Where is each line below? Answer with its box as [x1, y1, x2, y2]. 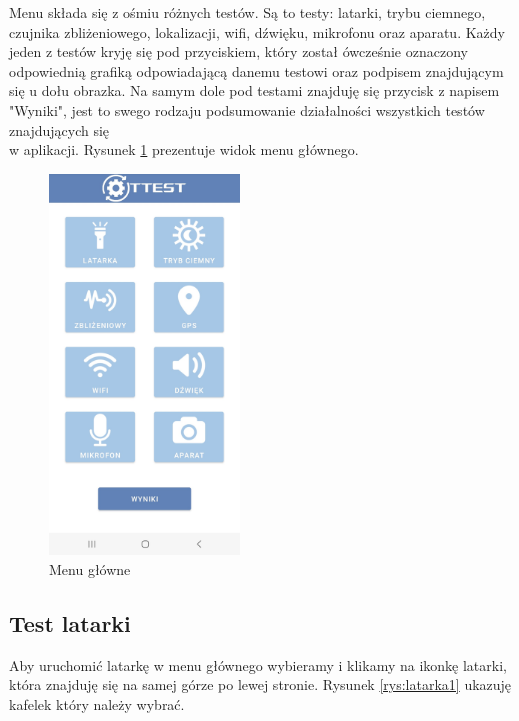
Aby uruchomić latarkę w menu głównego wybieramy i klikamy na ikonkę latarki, [9, 654, 507, 675]
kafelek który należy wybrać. [9, 693, 185, 714]
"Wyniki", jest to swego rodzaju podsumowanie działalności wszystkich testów [9, 99, 485, 120]
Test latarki [9, 607, 131, 638]
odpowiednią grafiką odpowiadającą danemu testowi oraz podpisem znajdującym [9, 60, 504, 81]
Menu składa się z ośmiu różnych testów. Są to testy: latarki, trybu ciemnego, [9, 2, 486, 22]
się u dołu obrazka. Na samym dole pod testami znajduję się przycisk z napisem [9, 80, 500, 101]
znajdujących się [9, 119, 110, 140]
